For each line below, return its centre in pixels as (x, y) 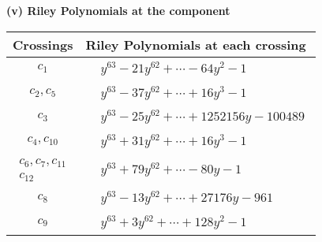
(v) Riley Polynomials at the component (118, 10)
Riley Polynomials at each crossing (196, 44)
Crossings (43, 44)
